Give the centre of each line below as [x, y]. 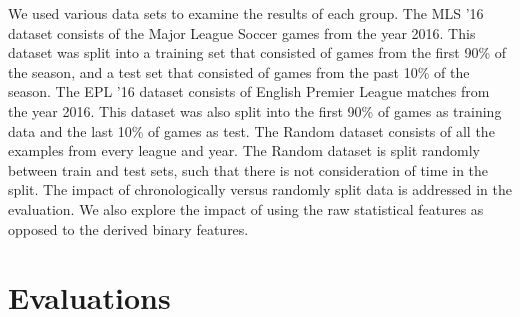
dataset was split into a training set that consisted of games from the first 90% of [257, 52]
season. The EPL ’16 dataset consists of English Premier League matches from [249, 91]
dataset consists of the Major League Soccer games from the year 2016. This [242, 32]
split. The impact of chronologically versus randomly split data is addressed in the [260, 189]
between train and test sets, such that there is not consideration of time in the [248, 169]
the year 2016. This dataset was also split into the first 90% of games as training [255, 110]
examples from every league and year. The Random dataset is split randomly [244, 150]
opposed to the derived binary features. [128, 228]
